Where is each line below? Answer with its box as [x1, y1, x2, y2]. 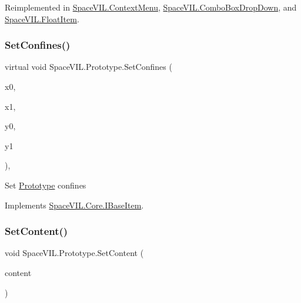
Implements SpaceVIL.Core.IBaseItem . [5, 198, 144, 211]
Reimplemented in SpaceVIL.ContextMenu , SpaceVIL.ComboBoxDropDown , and [5, 1, 297, 13]
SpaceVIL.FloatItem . [5, 12, 79, 25]
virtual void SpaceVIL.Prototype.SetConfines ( [5, 60, 172, 73]
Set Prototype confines [5, 179, 86, 191]
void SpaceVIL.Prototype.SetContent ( [5, 247, 144, 259]
